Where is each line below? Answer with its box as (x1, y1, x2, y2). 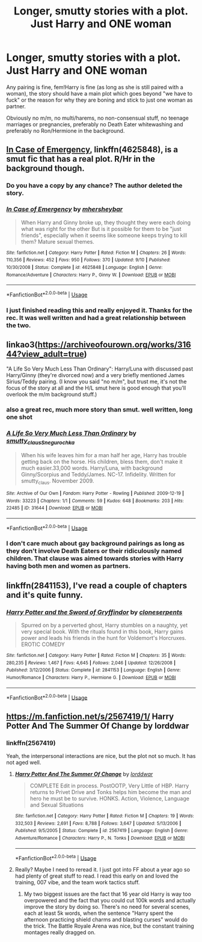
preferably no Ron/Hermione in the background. (6, 127, 125, 134)
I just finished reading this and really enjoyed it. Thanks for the (6, 306, 192, 314)
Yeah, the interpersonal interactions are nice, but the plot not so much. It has (6, 753, 196, 760)
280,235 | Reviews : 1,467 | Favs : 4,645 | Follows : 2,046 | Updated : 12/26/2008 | (6, 660, 176, 666)
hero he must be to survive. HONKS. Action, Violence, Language (29, 795, 189, 802)
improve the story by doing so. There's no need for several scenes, (23, 904, 191, 911)
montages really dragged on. (23, 929, 96, 936)
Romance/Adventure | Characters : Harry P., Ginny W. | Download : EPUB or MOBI (6, 272, 176, 278)
